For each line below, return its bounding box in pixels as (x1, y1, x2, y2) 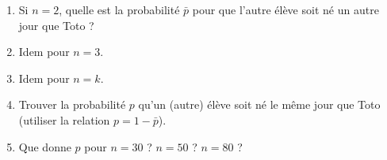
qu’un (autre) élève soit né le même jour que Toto (138, 96, 381, 113)
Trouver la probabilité (18, 96, 126, 113)
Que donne (18, 138, 71, 154)
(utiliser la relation (18, 111, 110, 128)
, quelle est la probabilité (59, 2, 180, 17)
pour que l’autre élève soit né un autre (192, 2, 379, 17)
